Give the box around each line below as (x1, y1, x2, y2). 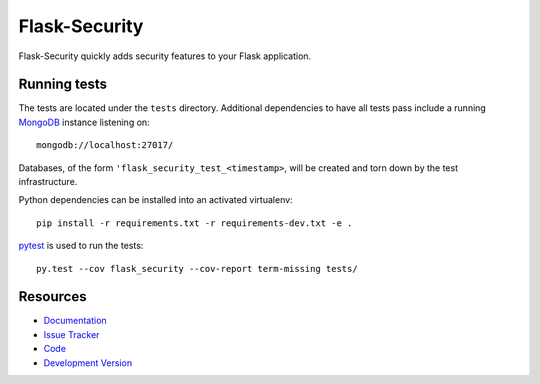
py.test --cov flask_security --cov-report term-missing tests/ (36, 263, 359, 274)
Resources (18, 288, 87, 305)
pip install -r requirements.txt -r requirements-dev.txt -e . (36, 217, 353, 229)
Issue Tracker (43, 328, 100, 340)
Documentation (43, 315, 107, 327)
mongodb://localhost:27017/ (36, 140, 174, 151)
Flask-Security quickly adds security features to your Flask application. (18, 50, 312, 62)
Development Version (43, 356, 133, 369)
